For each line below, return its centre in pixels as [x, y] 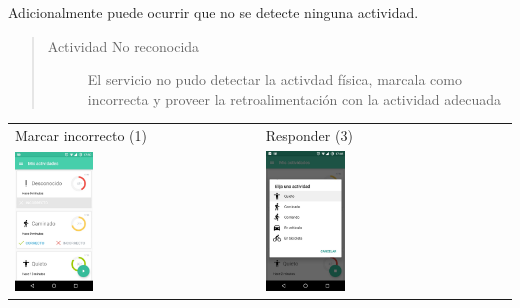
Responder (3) [309, 135]
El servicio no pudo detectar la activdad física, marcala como [274, 79]
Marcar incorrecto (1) [81, 135]
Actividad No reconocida [123, 45]
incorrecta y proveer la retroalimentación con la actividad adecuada [294, 98]
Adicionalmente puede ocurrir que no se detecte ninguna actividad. [213, 12]
